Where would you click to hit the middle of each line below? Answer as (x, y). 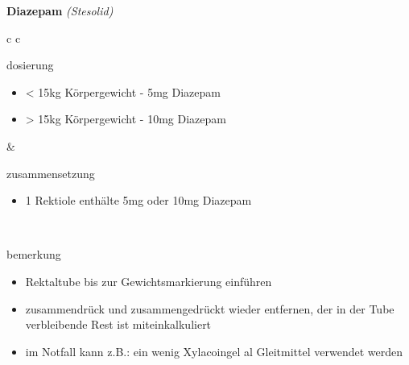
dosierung (30, 65)
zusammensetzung (51, 173)
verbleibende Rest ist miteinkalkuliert (118, 324)
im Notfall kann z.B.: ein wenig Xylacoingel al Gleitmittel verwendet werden (214, 351)
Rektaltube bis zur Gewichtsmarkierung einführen (149, 281)
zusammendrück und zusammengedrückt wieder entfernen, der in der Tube (210, 308)
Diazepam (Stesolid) (60, 10)
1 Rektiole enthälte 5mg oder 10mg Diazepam (138, 200)
